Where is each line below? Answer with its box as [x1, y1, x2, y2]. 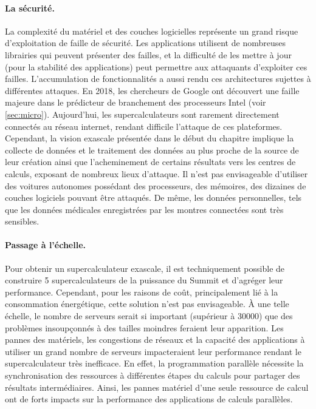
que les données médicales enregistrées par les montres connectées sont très [5, 203, 284, 215]
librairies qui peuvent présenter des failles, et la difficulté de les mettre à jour [5, 48, 292, 61]
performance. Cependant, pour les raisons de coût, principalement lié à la [5, 285, 278, 298]
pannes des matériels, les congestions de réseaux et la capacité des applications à [5, 333, 305, 346]
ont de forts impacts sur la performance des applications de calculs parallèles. [5, 393, 293, 405]
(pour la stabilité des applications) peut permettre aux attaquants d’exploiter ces [5, 60, 307, 73]
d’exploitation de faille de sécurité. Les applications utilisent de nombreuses [5, 36, 286, 49]
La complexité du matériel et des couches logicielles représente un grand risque [5, 24, 298, 37]
